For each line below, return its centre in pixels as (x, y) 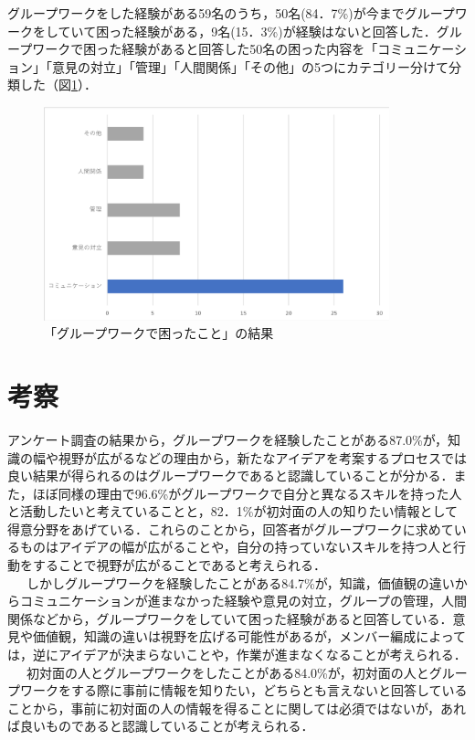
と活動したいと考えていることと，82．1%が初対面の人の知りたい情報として (232, 511)
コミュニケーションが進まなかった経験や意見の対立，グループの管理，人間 (243, 601)
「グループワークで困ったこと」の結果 (159, 333)
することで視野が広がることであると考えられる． (179, 565)
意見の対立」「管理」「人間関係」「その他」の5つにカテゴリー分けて (250, 66)
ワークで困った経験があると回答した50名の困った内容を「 (205, 49)
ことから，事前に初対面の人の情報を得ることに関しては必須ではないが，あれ (237, 708)
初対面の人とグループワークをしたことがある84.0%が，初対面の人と (227, 672)
